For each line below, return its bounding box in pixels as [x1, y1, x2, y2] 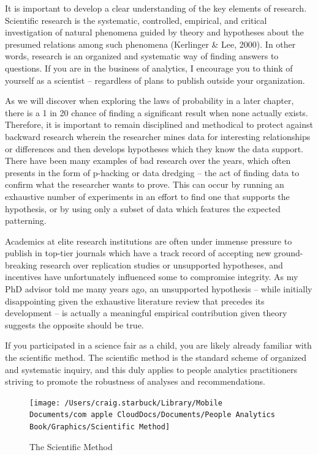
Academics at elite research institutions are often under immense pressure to [5, 234, 292, 247]
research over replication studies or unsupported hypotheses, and [40, 258, 283, 271]
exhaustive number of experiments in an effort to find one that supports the [5, 190, 290, 202]
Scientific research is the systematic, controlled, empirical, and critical [5, 13, 267, 26]
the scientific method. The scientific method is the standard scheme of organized [5, 351, 306, 364]
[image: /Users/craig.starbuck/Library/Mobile [29, 398, 222, 407]
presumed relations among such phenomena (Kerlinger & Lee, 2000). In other [5, 37, 296, 50]
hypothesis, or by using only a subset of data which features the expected [5, 202, 281, 215]
